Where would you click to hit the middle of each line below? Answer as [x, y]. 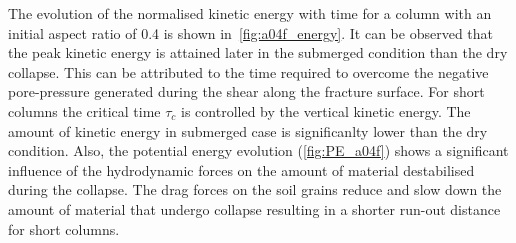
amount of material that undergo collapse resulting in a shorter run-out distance [254, 208]
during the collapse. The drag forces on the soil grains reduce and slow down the [255, 189]
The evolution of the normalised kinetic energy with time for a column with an [250, 13]
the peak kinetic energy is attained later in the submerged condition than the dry [258, 52]
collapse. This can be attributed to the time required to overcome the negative [248, 71]
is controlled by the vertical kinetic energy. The [326, 110]
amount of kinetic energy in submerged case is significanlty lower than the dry [248, 130]
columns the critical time [84, 110]
